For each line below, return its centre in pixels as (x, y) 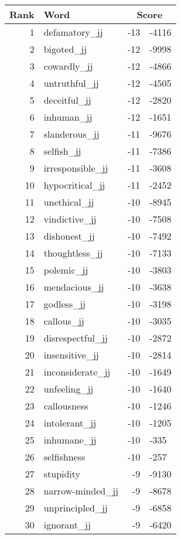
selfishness (64, 457)
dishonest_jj (69, 236)
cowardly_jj (68, 66)
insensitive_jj (71, 355)
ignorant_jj (67, 525)
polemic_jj (66, 270)
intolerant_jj (70, 423)
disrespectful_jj (76, 338)
